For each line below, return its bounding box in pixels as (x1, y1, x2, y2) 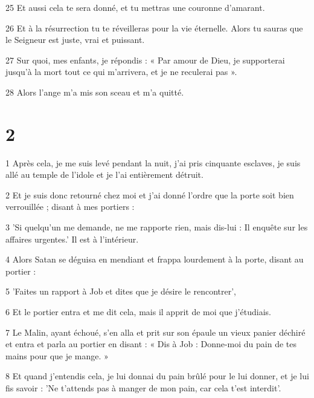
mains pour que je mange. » (5, 349, 109, 362)
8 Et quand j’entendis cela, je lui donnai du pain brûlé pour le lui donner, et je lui (5, 370, 309, 382)
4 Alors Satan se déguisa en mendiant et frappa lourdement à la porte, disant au (5, 253, 304, 266)
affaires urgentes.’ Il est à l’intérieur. (5, 232, 139, 245)
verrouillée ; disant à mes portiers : (5, 200, 135, 213)
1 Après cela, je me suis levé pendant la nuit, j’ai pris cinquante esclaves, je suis (5, 156, 301, 169)
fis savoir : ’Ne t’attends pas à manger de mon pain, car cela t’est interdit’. (5, 382, 281, 394)
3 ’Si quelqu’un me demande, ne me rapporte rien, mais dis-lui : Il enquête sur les (5, 221, 308, 233)
